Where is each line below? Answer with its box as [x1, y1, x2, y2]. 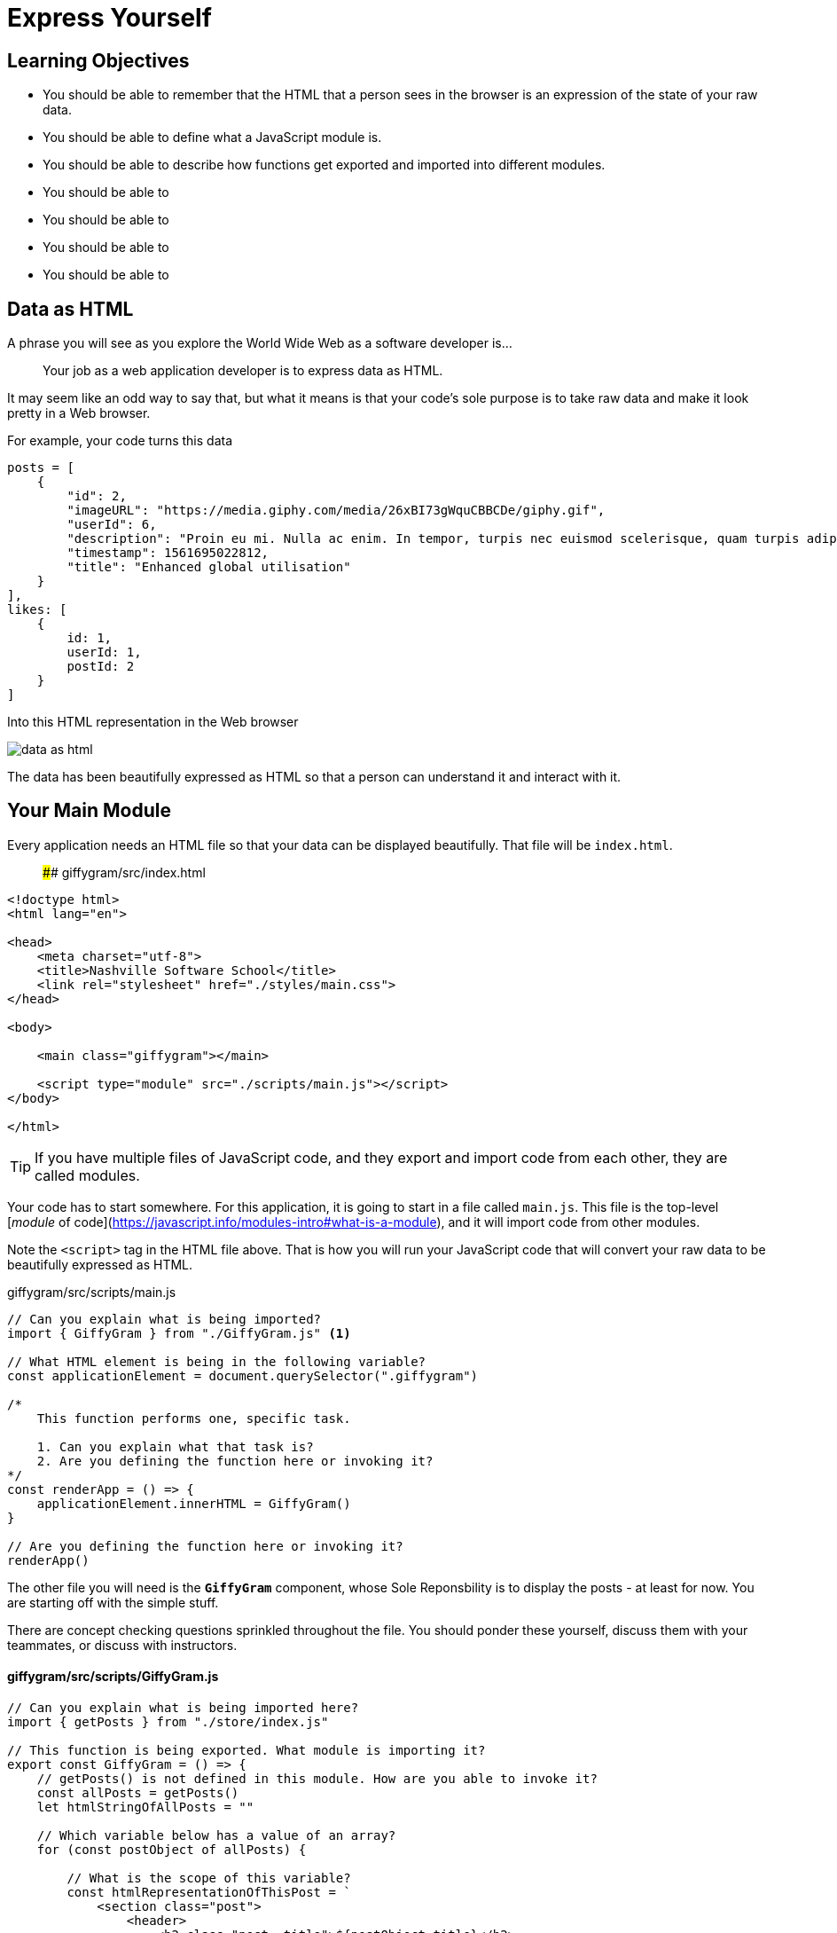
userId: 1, [66, 645, 142, 660]
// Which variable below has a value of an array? [36, 1828, 396, 1843]
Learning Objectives [7, 49, 190, 72]
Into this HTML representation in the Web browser [7, 714, 299, 730]
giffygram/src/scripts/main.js [7, 1284, 176, 1300]
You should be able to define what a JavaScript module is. [43, 130, 382, 145]
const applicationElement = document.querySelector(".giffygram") [7, 1368, 479, 1383]
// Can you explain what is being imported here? [7, 1701, 359, 1716]
